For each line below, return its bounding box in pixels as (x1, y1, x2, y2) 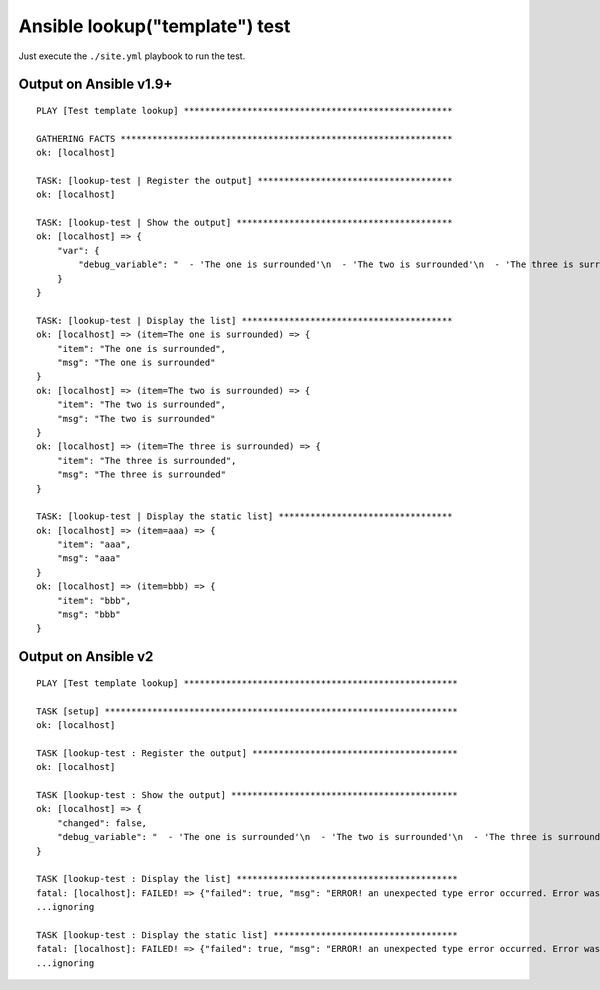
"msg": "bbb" (56, 609, 121, 620)
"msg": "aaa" (56, 553, 121, 564)
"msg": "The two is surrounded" (56, 413, 216, 424)
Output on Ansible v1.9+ (18, 76, 173, 93)
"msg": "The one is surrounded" (56, 356, 216, 368)
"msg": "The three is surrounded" (56, 469, 227, 480)
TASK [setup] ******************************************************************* (36, 705, 459, 717)
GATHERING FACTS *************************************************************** (36, 133, 453, 144)
